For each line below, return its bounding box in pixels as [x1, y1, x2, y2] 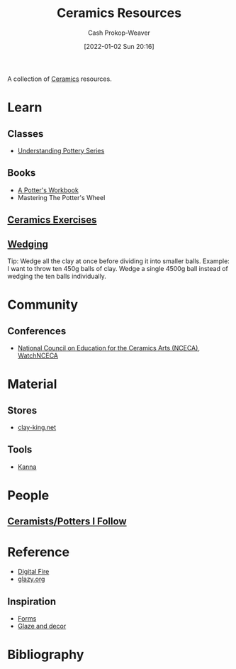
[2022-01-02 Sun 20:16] [84, 42, 154, 50]
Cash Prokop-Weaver [87, 28, 151, 37]
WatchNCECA [17, 351, 59, 360]
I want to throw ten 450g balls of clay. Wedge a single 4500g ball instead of [7, 264, 228, 272]
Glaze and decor [17, 622, 67, 631]
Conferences [7, 325, 67, 337]
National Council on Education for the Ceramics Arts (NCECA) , [17, 343, 201, 352]
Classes [7, 128, 44, 140]
